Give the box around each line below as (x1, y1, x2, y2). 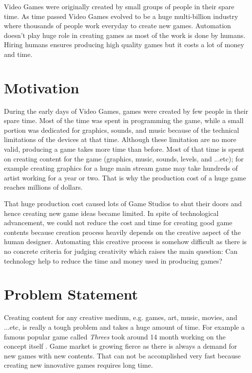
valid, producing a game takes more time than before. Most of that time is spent (4, 144, 245, 154)
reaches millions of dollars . (4, 182, 83, 192)
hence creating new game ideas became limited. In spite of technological (4, 208, 219, 218)
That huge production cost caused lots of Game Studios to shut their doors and (4, 198, 242, 209)
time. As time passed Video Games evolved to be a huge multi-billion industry (4, 11, 238, 21)
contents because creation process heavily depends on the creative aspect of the (4, 227, 241, 237)
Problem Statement (4, 284, 138, 304)
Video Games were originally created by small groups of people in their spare (4, 1, 234, 11)
